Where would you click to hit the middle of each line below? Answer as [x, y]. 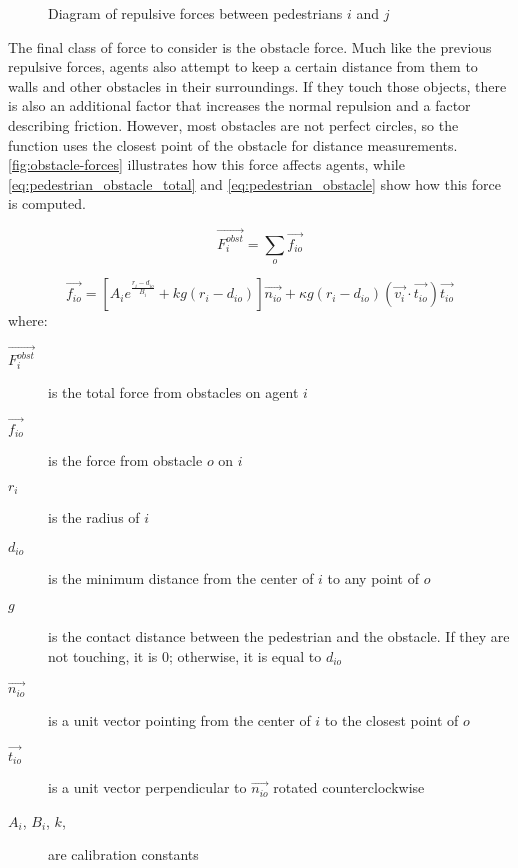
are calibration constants [123, 854]
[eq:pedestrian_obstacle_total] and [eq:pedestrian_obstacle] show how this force [254, 183]
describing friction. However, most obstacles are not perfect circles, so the [233, 124]
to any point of [373, 578]
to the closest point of [391, 719]
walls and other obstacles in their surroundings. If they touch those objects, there [257, 85]
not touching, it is [103, 655]
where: [28, 320]
